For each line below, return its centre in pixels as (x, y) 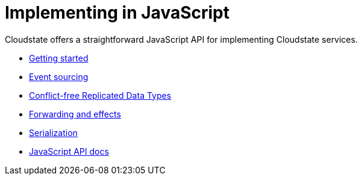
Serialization (53, 132)
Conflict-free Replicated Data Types (100, 95)
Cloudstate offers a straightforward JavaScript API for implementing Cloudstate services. (181, 39)
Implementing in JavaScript (117, 13)
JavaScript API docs (69, 151)
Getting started (59, 58)
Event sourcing (59, 76)
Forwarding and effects (75, 114)
